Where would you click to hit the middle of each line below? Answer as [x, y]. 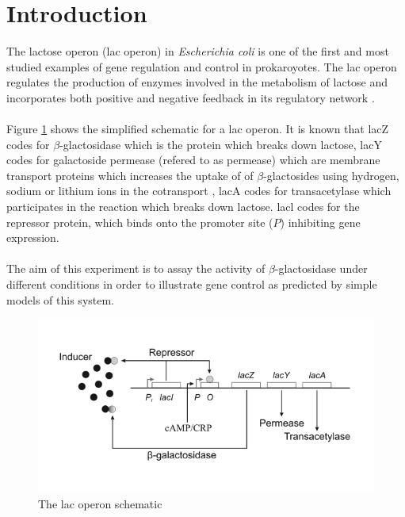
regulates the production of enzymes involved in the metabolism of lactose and [197, 82]
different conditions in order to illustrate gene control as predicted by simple [192, 284]
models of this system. [61, 299]
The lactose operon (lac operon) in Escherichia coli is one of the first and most [198, 51]
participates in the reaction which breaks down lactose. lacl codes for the [183, 207]
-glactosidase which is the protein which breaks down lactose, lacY [221, 144]
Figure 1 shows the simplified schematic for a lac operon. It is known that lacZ [198, 129]
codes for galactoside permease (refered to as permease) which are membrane [193, 160]
